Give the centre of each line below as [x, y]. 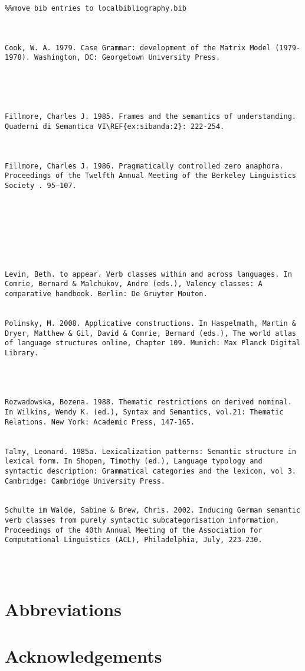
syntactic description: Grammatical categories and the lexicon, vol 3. [150, 471]
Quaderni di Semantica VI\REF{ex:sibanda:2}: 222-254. [115, 126]
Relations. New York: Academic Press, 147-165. [100, 422]
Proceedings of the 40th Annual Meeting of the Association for [134, 530]
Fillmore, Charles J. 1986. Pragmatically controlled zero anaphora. [144, 166]
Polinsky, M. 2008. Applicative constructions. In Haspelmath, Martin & [150, 323]
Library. [22, 353]
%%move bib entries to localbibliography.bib [96, 8]
